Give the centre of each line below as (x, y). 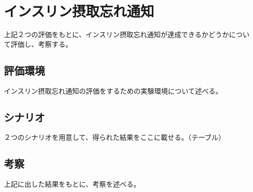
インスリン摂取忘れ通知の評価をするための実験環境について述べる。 (113, 90)
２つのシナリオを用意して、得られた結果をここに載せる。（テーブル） (115, 137)
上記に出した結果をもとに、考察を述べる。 (72, 184)
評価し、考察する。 (41, 44)
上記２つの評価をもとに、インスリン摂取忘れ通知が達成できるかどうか (116, 34)
